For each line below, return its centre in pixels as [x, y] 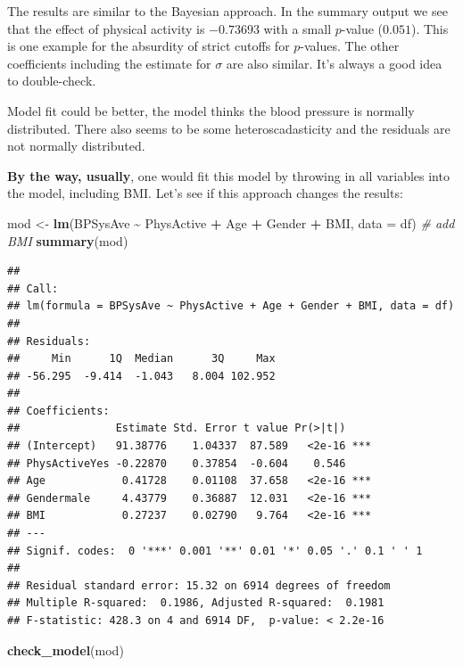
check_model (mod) [66, 650]
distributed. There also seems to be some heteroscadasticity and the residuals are [229, 128]
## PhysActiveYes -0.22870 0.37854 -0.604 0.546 [177, 463]
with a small [298, 28]
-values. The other [350, 46]
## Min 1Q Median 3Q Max [141, 359]
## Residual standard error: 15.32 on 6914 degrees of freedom [199, 585]
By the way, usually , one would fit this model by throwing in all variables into [228, 175]
